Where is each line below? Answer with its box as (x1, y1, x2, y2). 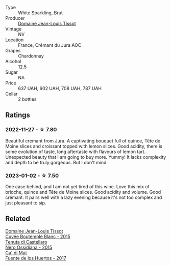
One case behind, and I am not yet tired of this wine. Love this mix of (5, 183, 150, 190)
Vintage (5, 26, 22, 32)
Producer (5, 15, 25, 21)
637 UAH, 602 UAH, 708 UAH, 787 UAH (18, 85, 102, 91)
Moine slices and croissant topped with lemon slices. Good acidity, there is (5, 143, 162, 149)
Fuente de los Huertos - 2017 (5, 255, 66, 261)
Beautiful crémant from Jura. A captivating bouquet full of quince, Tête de (5, 137, 161, 144)
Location (5, 37, 24, 43)
